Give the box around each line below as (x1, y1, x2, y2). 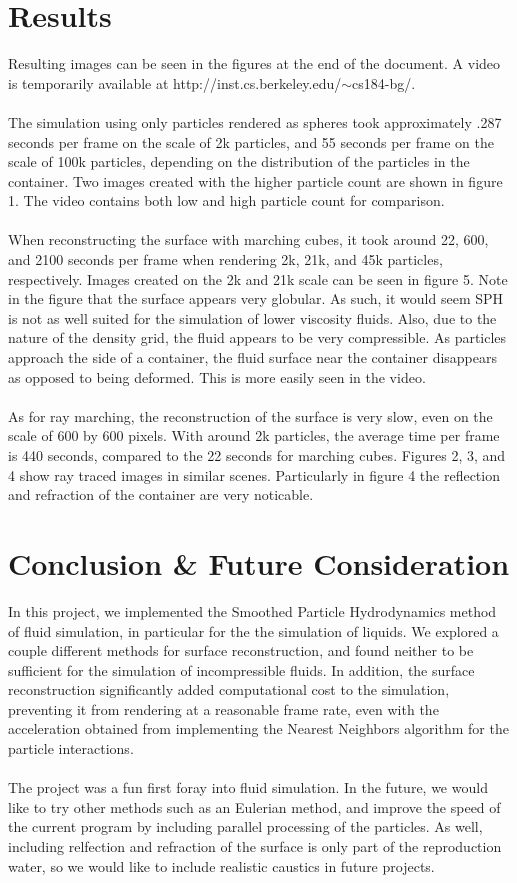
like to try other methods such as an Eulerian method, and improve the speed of (8, 796, 501, 817)
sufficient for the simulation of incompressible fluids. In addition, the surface (8, 659, 475, 680)
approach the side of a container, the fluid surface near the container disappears (8, 347, 498, 368)
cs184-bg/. (352, 72, 416, 93)
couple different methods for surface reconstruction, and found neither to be (8, 640, 474, 661)
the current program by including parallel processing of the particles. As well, (8, 816, 483, 837)
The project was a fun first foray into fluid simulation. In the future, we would (8, 777, 488, 798)
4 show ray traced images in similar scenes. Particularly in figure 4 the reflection (8, 464, 500, 485)
